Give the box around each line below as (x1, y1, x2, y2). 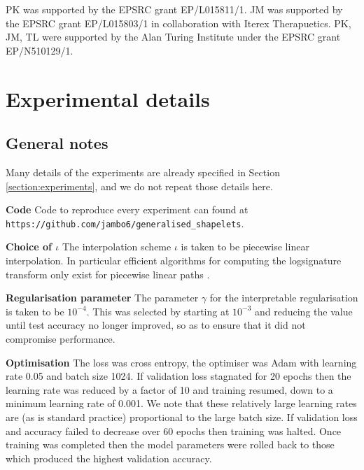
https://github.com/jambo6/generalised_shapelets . (6, 215, 244, 230)
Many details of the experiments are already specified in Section (6, 164, 280, 179)
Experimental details (6, 84, 210, 113)
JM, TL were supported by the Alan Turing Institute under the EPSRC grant (6, 29, 341, 44)
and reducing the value (255, 304, 353, 318)
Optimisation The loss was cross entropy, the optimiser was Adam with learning (6, 355, 357, 369)
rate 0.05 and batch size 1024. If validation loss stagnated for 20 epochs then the (6, 369, 351, 383)
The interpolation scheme (62, 239, 171, 254)
